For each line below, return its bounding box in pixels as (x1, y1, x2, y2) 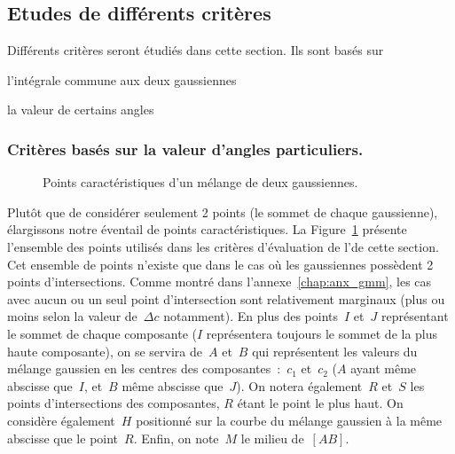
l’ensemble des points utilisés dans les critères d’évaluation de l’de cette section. (7, 237, 439, 255)
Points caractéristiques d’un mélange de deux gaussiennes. (43, 173, 358, 192)
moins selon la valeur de (7, 307, 137, 325)
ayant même (350, 359, 417, 378)
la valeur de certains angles (7, 100, 154, 119)
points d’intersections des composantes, (7, 394, 220, 412)
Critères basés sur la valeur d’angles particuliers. (7, 137, 364, 160)
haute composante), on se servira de (7, 341, 203, 360)
